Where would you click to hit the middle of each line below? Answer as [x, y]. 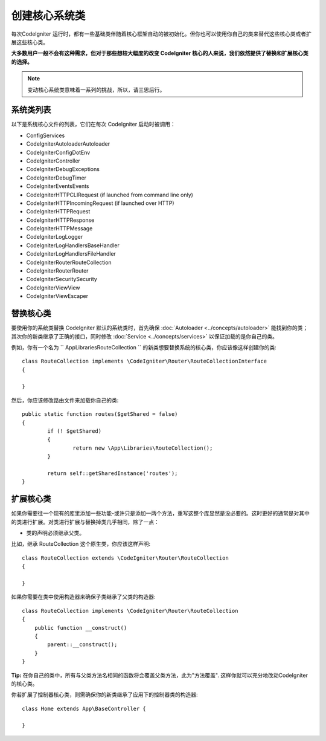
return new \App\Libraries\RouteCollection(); [143, 448]
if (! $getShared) [75, 431]
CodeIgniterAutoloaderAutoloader [68, 144]
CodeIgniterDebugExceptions [63, 169]
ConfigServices [46, 135]
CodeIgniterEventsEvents [58, 186]
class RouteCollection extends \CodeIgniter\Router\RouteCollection [125, 558]
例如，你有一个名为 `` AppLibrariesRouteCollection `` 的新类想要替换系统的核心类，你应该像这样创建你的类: [144, 347]
